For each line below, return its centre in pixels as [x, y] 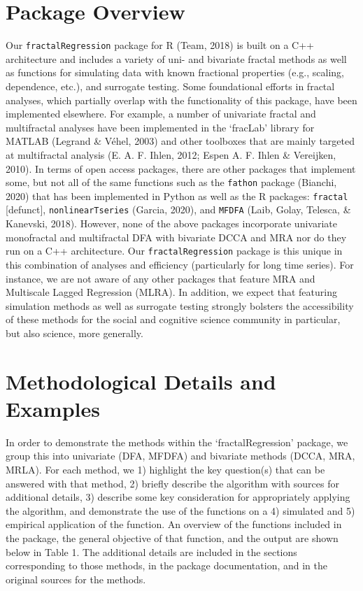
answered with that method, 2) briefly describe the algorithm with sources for [172, 483]
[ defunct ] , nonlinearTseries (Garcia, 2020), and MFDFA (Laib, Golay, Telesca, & [178, 209]
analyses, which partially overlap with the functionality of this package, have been [181, 100]
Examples [53, 408]
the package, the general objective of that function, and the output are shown [172, 537]
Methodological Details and [141, 381]
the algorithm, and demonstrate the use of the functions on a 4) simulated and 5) [180, 510]
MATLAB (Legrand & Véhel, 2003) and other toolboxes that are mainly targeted [180, 141]
